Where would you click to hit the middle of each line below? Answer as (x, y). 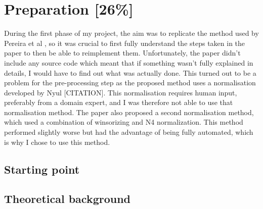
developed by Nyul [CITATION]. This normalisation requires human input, (121, 92)
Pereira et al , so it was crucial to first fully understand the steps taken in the (125, 43)
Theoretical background (68, 199)
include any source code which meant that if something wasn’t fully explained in (129, 62)
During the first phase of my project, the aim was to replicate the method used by (131, 33)
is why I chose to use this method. (57, 142)
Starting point (42, 169)
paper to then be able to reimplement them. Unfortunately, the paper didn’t (122, 53)
